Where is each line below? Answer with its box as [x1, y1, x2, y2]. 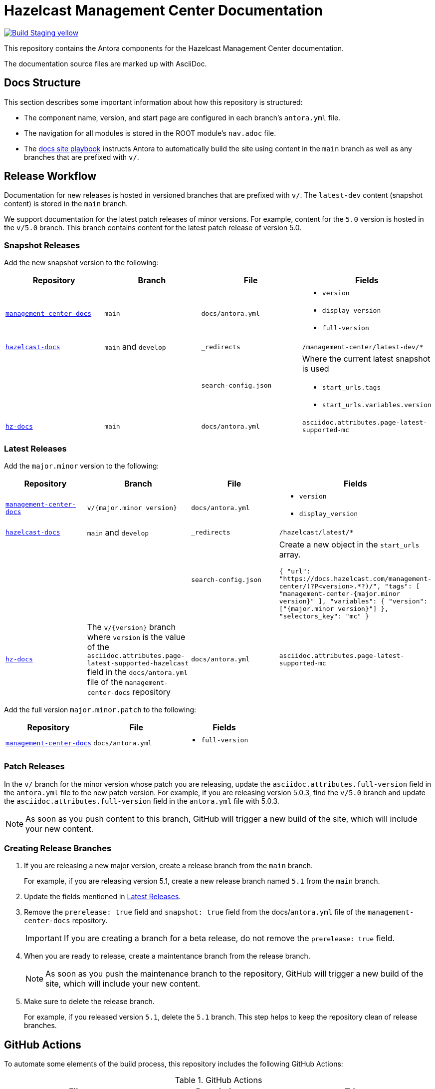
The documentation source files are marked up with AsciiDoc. [4, 59, 207, 68]
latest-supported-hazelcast [87, 659, 189, 667]
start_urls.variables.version [322, 401, 432, 409]
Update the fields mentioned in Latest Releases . [24, 892, 181, 901]
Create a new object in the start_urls [279, 539, 420, 549]
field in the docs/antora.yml [87, 666, 188, 677]
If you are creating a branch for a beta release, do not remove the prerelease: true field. [63, 933, 395, 944]
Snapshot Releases [4, 240, 80, 250]
